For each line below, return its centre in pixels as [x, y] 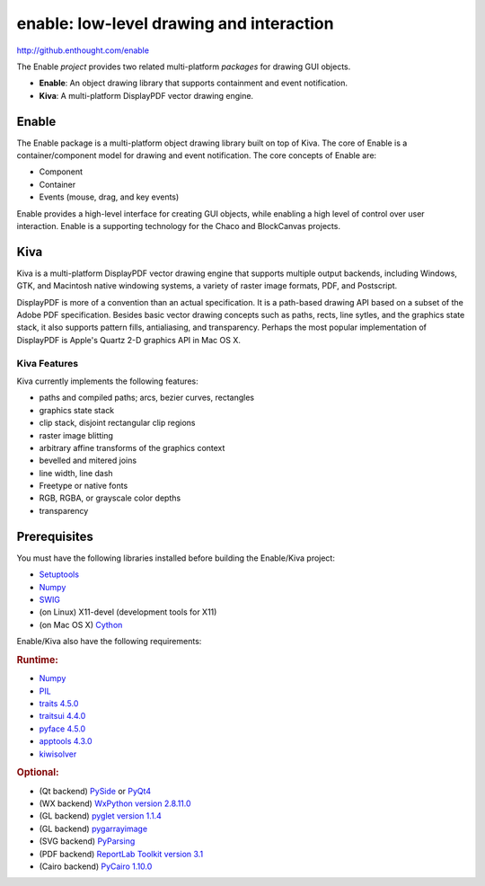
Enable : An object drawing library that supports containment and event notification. [194, 83]
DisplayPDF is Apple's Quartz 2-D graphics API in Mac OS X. [129, 340]
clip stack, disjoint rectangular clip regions [117, 423]
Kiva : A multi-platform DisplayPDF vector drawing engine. [146, 95]
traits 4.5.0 [59, 703]
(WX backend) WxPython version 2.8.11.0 [115, 803]
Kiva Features [48, 363]
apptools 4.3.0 [66, 741]
